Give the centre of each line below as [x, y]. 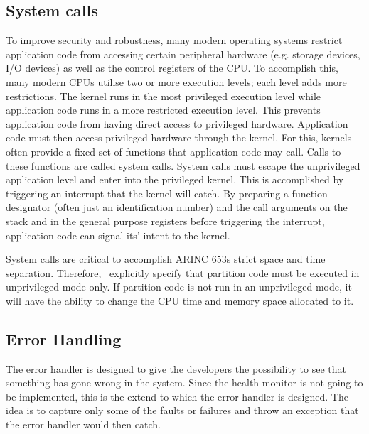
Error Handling [64, 338]
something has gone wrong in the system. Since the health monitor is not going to [184, 383]
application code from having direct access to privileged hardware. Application [177, 123]
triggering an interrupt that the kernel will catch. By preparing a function [167, 193]
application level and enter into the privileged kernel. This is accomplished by [175, 179]
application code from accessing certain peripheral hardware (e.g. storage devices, [183, 54]
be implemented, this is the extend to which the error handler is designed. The [177, 396]
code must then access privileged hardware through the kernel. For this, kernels [179, 137]
